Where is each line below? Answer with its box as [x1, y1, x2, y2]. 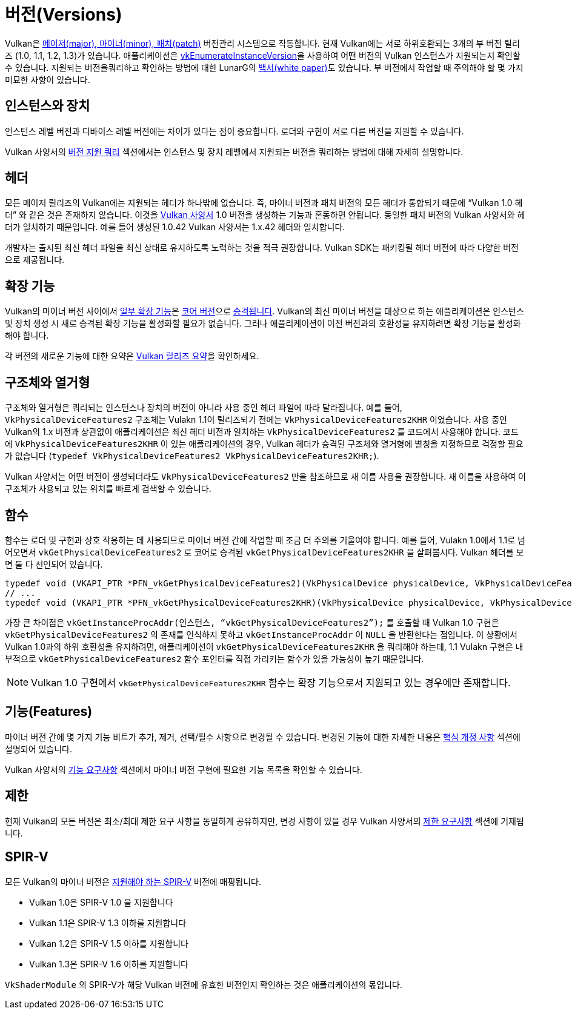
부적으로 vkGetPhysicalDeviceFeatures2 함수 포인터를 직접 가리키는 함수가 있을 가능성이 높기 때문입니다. [5, 653, 424, 664]
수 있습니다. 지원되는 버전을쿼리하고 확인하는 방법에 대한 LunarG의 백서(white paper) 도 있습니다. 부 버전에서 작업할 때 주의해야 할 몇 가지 [5, 62, 524, 73]
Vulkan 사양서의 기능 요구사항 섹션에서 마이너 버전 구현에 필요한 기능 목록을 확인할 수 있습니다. [5, 764, 362, 775]
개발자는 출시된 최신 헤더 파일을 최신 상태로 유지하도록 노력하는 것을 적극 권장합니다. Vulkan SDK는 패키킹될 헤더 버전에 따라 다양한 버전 [5, 242, 519, 253]
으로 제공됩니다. [5, 254, 65, 265]
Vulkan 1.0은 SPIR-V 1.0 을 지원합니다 [29, 896, 173, 907]
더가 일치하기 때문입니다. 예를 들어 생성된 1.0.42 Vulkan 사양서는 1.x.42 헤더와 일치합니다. [5, 222, 345, 233]
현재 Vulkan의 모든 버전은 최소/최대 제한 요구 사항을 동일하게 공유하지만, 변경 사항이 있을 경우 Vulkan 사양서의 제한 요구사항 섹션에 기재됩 [5, 815, 524, 826]
